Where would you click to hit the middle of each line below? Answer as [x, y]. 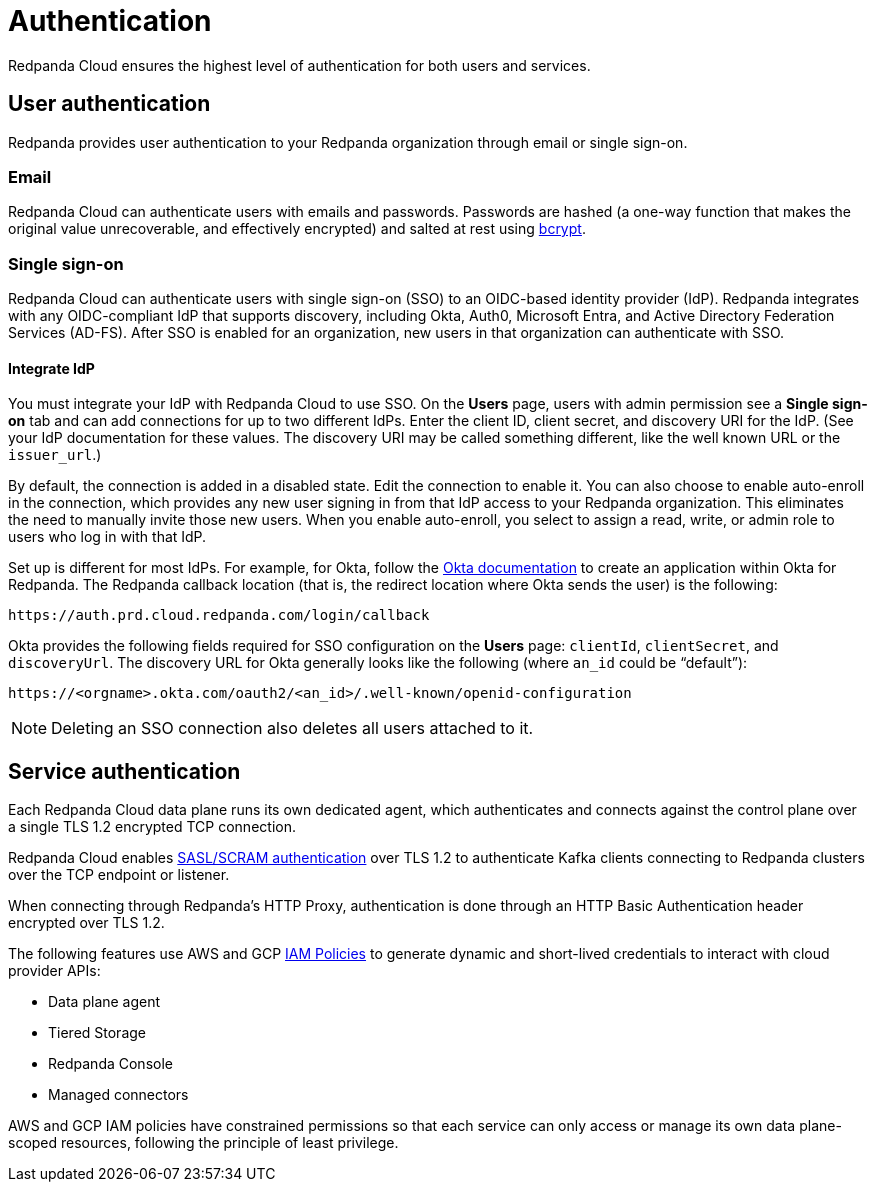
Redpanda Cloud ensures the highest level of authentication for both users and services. [299, 65]
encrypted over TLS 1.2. [86, 923]
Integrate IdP [51, 368]
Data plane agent [104, 1002]
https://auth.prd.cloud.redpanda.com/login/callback [219, 615]
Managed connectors [118, 1095]
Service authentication [124, 771]
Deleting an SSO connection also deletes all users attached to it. [292, 728]
